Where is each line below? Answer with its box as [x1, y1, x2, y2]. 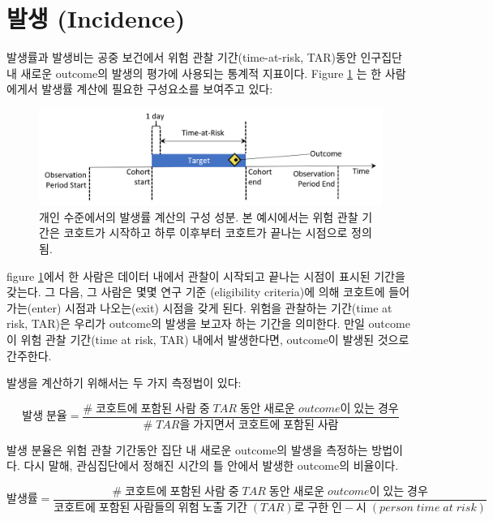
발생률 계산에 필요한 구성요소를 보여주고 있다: [41, 80, 273, 97]
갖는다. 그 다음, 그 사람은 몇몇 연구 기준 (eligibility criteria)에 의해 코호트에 [6, 283, 385, 300]
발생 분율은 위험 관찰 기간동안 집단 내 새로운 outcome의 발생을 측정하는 [6, 441, 368, 458]
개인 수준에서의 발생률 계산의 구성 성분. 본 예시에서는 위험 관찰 [39, 208, 358, 225]
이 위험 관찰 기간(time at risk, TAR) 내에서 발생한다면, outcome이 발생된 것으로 [6, 330, 409, 347]
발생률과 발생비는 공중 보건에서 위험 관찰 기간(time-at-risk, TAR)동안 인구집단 [6, 49, 402, 66]
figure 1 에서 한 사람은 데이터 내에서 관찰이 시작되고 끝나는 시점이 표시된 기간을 [6, 267, 405, 284]
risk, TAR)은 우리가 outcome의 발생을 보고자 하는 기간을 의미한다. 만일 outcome [6, 315, 410, 332]
